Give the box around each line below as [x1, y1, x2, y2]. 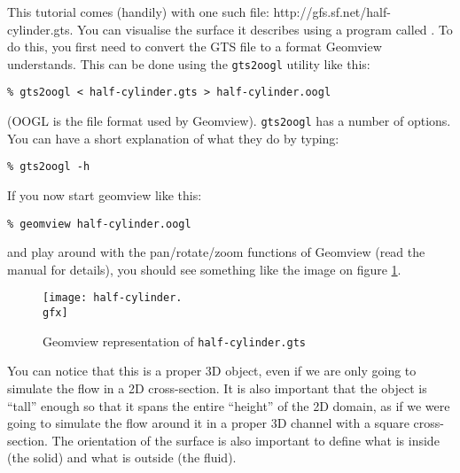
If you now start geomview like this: [7, 186, 202, 204]
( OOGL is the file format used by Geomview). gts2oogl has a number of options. [7, 112, 451, 130]
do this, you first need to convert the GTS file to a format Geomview [7, 37, 382, 56]
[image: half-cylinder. [43, 291, 183, 305]
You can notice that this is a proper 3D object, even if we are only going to [7, 361, 417, 380]
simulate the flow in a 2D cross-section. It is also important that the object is [7, 379, 427, 397]
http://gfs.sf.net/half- [273, 3, 391, 20]
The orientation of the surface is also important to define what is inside [51, 430, 440, 449]
